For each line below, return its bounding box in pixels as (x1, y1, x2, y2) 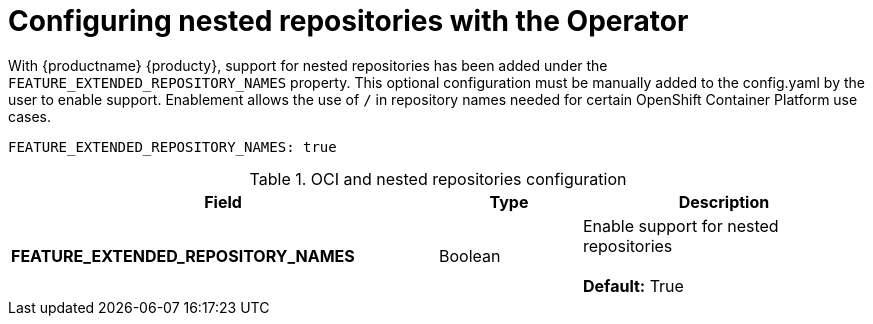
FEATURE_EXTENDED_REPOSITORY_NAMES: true (8, 138, 337, 155)
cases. (8, 107, 51, 125)
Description (678, 191, 770, 212)
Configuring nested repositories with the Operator (8, 4, 689, 38)
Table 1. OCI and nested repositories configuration (249, 168, 627, 189)
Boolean (439, 245, 501, 266)
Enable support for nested (582, 215, 779, 236)
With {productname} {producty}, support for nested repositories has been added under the (8, 56, 608, 74)
